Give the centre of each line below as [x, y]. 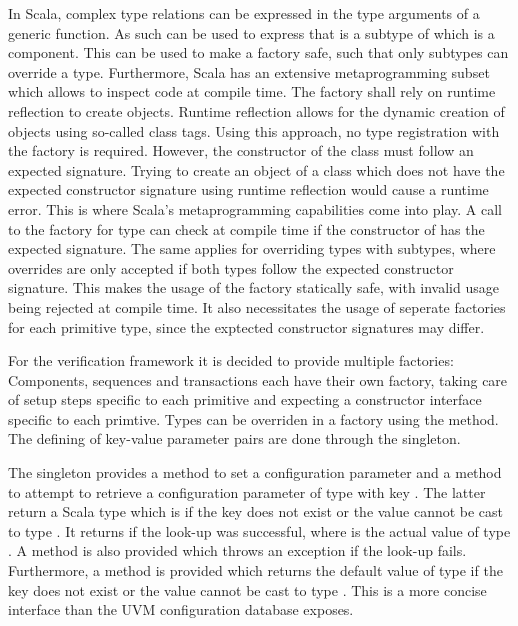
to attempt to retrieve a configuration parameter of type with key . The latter [247, 491]
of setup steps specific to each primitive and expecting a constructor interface [245, 399]
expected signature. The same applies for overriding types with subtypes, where [252, 248]
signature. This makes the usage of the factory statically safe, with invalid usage [253, 287]
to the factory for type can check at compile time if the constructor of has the [246, 228]
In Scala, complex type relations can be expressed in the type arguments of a [244, 13]
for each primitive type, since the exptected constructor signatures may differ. [246, 326]
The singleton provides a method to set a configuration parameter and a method [255, 472]
